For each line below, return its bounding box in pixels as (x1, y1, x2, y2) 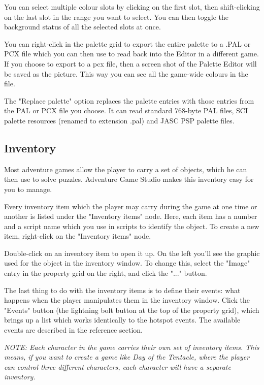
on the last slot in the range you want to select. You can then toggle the (4, 11, 229, 22)
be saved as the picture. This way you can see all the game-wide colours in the (4, 68, 248, 79)
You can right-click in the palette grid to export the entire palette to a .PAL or (4, 38, 251, 49)
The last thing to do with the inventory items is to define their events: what (4, 284, 241, 295)
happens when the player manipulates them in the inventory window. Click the (4, 295, 250, 305)
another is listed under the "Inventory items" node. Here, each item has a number (4, 211, 257, 221)
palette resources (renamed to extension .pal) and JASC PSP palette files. (4, 115, 235, 125)
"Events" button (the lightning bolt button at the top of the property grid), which (4, 304, 259, 315)
